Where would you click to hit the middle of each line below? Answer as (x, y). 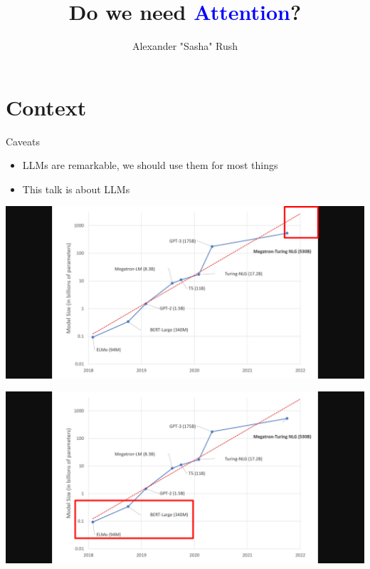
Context (46, 107)
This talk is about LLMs (76, 189)
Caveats (23, 141)
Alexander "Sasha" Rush (185, 46)
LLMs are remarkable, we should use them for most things (150, 165)
